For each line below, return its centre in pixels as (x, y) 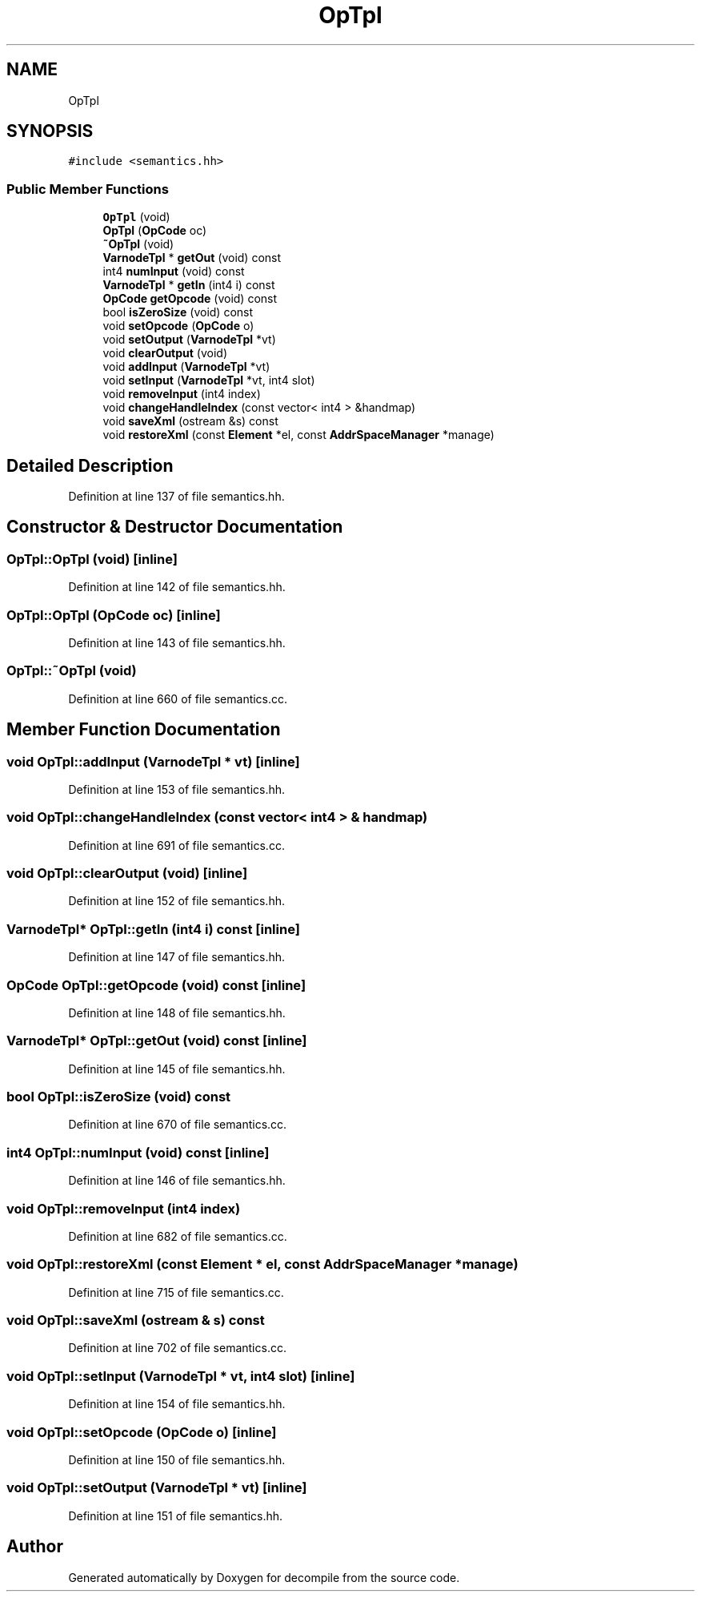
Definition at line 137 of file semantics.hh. (176, 497)
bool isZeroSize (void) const (178, 312)
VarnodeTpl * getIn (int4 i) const (189, 285)
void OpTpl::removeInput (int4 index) (124, 1208)
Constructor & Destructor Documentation (175, 527)
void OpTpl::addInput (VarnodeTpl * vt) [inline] (153, 761)
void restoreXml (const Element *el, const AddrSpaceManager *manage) (298, 435)
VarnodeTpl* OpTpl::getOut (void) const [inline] (157, 1041)
